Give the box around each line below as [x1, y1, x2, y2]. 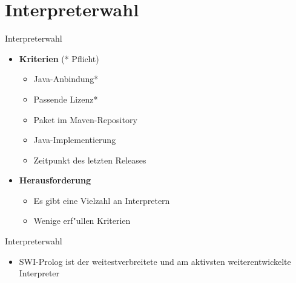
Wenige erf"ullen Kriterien [33, 214, 131, 227]
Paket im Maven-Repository [33, 113, 137, 126]
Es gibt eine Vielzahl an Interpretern [33, 194, 170, 206]
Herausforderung [19, 174, 91, 186]
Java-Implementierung [33, 133, 116, 146]
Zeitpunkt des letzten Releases [33, 153, 146, 166]
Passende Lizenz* [33, 92, 98, 105]
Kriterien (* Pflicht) [19, 52, 99, 65]
